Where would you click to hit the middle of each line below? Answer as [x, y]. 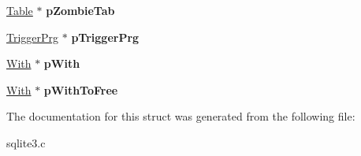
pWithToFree [81, 89]
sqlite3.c [26, 142]
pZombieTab [80, 10]
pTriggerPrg [105, 37]
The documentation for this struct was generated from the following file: [181, 116]
